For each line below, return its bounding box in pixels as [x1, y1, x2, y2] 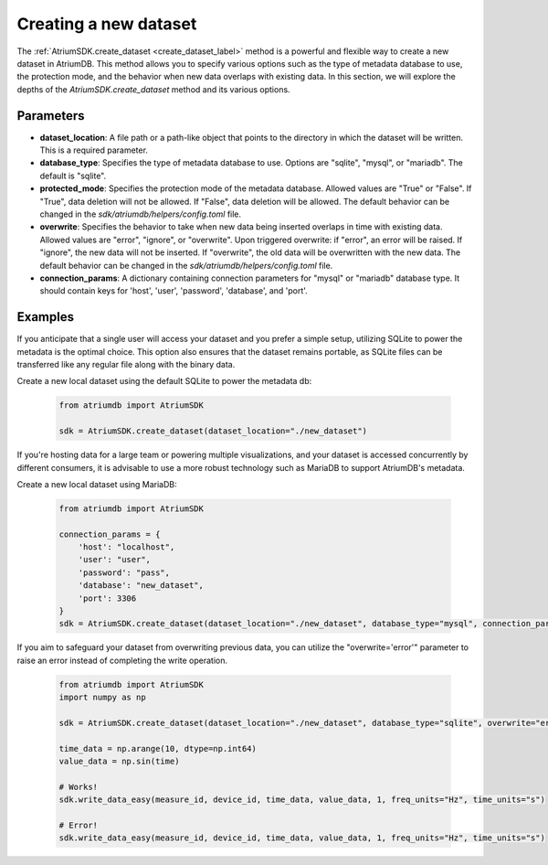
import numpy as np [58, 692, 146, 703]
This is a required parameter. [39, 144, 148, 155]
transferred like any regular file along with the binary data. [16, 359, 236, 369]
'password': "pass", [78, 567, 171, 578]
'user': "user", [78, 554, 151, 565]
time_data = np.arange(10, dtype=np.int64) [58, 743, 258, 753]
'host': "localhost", [78, 542, 175, 552]
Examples [16, 309, 75, 325]
